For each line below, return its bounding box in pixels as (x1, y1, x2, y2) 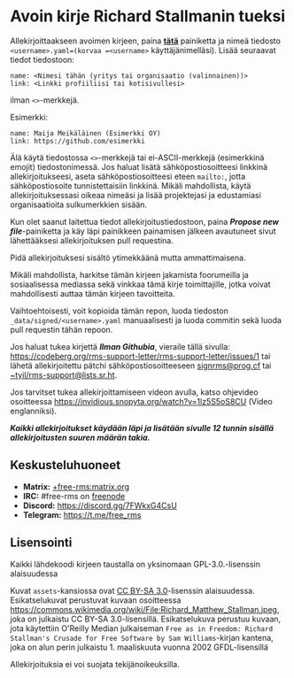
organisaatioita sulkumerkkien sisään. (10, 199, 148, 210)
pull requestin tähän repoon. (10, 324, 113, 335)
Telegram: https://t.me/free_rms (22, 509, 142, 520)
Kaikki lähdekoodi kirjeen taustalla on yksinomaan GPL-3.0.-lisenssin (10, 559, 260, 569)
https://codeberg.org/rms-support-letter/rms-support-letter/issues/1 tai (10, 351, 271, 361)
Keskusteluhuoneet (10, 458, 121, 473)
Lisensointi (10, 535, 73, 551)
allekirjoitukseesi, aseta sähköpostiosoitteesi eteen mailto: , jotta (10, 171, 246, 181)
